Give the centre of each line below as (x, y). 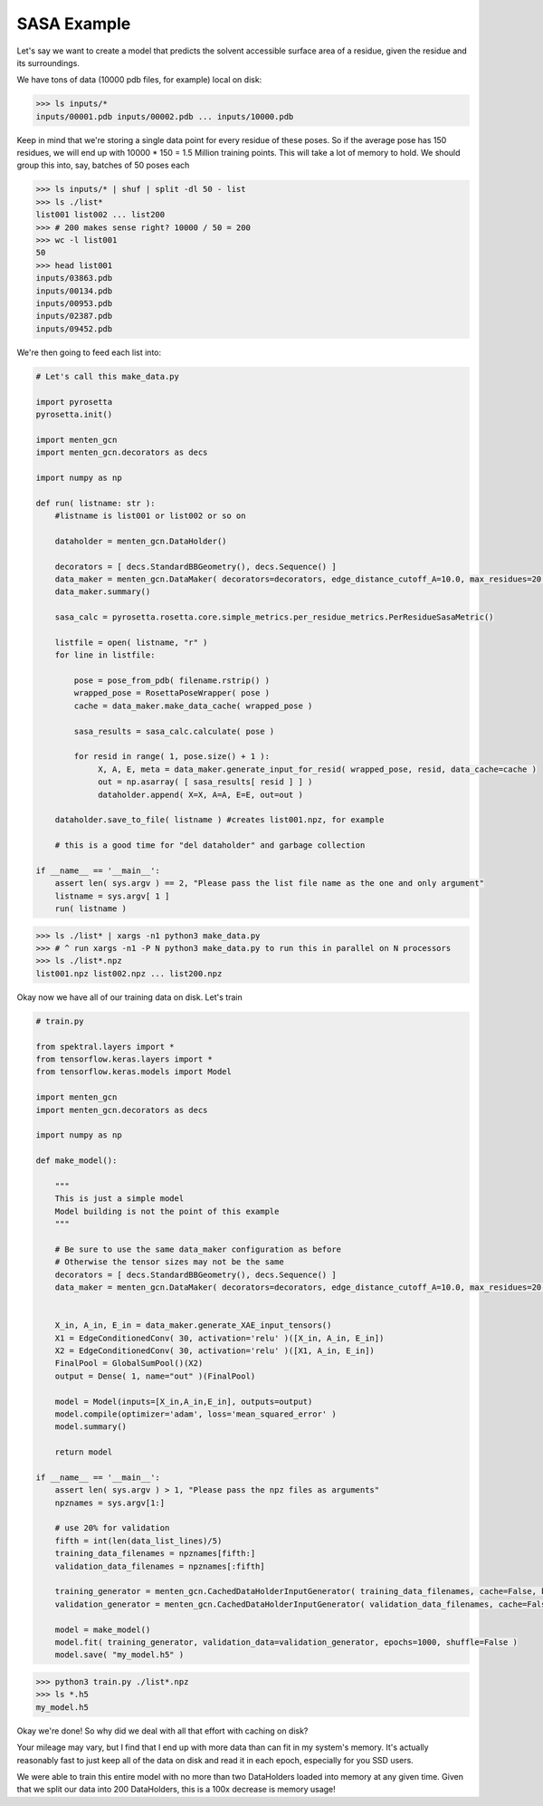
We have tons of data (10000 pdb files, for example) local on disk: (139, 80)
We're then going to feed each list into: (89, 352)
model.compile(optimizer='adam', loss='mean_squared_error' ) (195, 1414)
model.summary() (90, 1427)
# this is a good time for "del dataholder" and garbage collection (210, 845)
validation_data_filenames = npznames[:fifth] (160, 1566)
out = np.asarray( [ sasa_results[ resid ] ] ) (205, 782)
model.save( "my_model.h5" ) (119, 1655)
